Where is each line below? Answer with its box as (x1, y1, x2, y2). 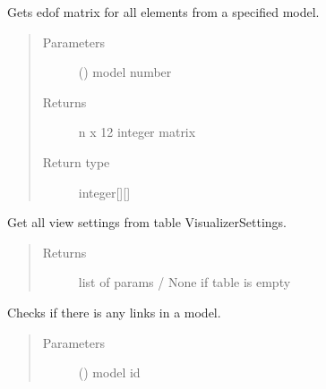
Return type (42, 152, 110, 171)
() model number (78, 63, 172, 81)
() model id (78, 363, 141, 382)
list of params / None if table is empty (78, 273, 291, 292)
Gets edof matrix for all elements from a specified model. (7, 3, 320, 21)
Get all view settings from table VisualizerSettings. (7, 213, 287, 232)
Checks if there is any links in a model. (7, 302, 221, 321)
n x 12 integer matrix (78, 123, 196, 141)
